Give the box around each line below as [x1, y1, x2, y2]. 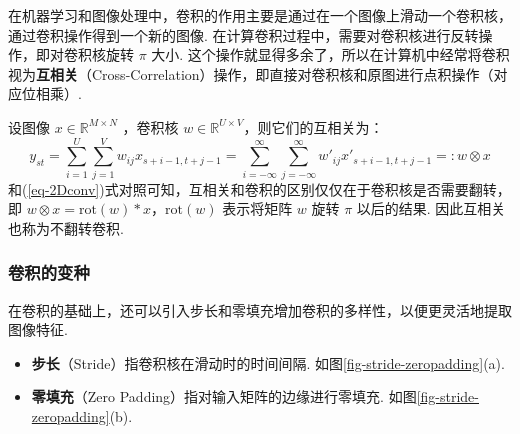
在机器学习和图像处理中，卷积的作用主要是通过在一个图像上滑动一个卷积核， [8, 5, 512, 25]
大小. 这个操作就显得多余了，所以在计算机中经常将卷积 [151, 44, 510, 65]
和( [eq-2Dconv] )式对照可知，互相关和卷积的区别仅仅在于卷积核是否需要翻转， [8, 178, 511, 199]
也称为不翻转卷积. [8, 217, 124, 238]
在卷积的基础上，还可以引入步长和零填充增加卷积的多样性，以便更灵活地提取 [8, 299, 512, 320]
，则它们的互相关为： [243, 116, 384, 137]
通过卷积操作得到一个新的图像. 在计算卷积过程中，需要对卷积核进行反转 [8, 24, 479, 45]
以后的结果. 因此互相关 [356, 198, 506, 219]
